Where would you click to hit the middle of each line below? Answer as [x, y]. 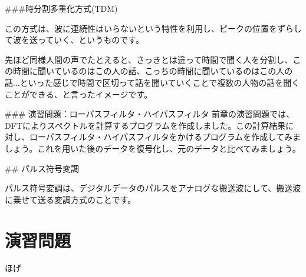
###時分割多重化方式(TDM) [61, 8]
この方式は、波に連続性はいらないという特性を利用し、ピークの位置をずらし [153, 28]
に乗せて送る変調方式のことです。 [70, 199]
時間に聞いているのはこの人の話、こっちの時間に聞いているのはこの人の [153, 71]
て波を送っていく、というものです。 [74, 40]
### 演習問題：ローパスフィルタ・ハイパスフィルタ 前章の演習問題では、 [150, 114]
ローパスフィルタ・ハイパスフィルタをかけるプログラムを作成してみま [165, 137]
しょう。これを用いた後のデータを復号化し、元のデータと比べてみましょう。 [153, 148]
